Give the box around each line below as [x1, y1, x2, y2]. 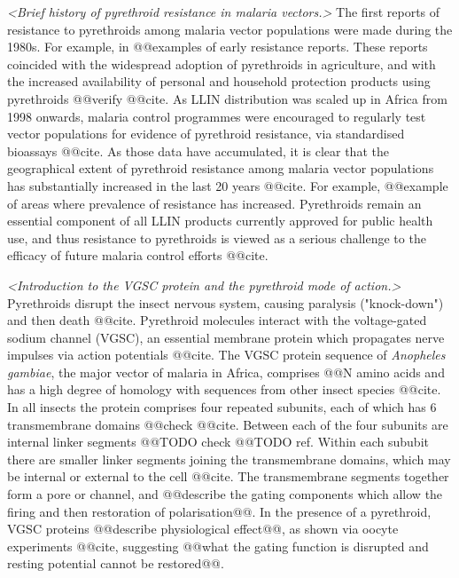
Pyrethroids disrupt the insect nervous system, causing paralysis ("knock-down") [7, 293, 444, 312]
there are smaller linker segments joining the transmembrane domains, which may [7, 449, 451, 468]
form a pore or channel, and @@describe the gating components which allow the [7, 485, 443, 503]
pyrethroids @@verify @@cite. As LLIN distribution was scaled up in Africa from [7, 89, 447, 107]
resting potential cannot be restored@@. [7, 554, 224, 573]
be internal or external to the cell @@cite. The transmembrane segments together [7, 467, 449, 486]
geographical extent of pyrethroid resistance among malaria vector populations [7, 159, 434, 178]
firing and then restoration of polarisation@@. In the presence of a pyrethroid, [7, 502, 432, 520]
